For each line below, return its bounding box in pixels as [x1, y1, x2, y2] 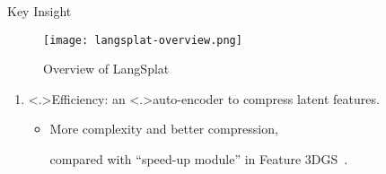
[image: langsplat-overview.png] [43, 33, 242, 47]
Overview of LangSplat [43, 59, 170, 78]
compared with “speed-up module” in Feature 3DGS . [49, 150, 348, 169]
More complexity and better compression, [49, 119, 278, 138]
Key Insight [7, 2, 72, 20]
